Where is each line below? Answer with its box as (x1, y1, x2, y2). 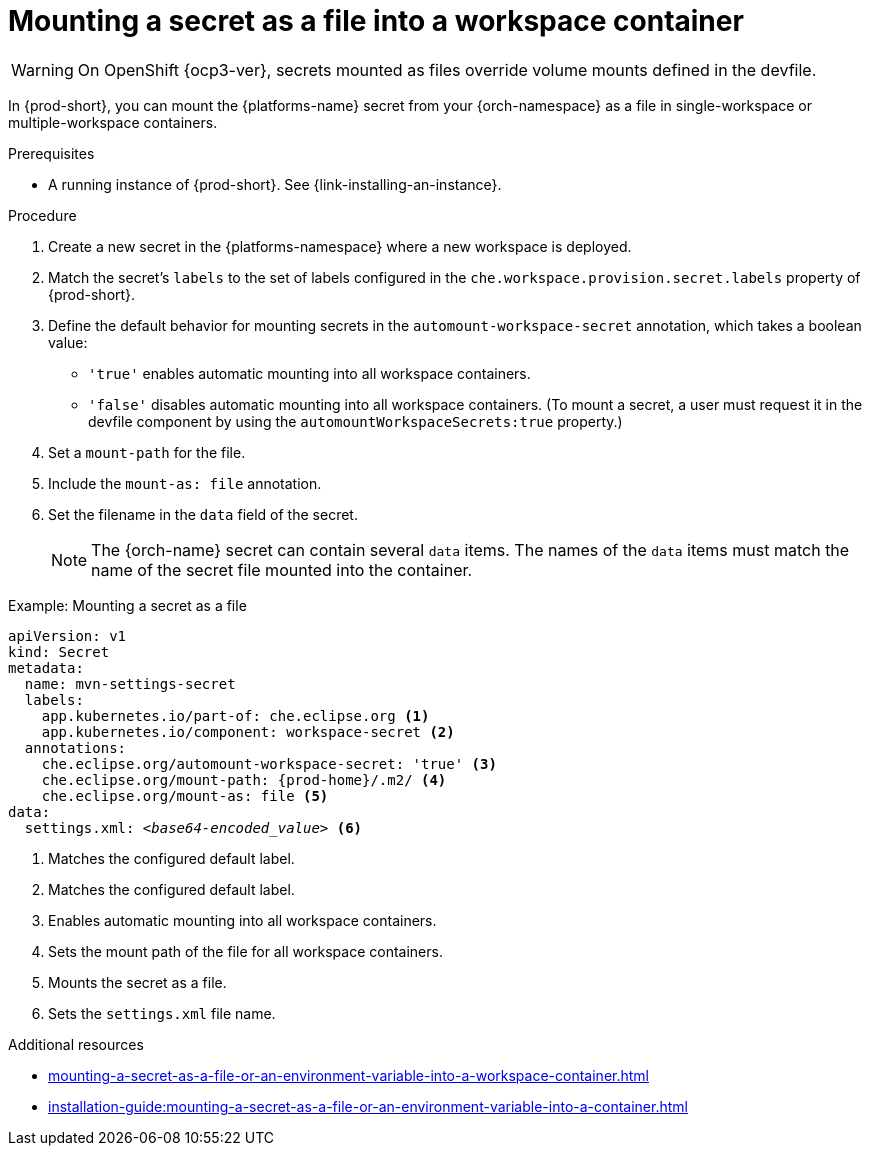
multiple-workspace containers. (8, 113, 218, 131)
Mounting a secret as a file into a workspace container (8, 4, 744, 38)
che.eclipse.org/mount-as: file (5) (41, 787, 329, 804)
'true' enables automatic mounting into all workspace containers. (88, 364, 531, 382)
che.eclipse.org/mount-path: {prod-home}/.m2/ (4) (41, 771, 447, 788)
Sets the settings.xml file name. (48, 1004, 276, 1022)
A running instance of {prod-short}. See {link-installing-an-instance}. (48, 175, 502, 193)
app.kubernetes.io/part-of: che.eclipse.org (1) (41, 707, 430, 724)
